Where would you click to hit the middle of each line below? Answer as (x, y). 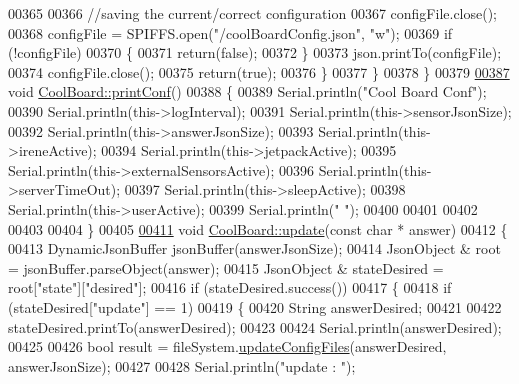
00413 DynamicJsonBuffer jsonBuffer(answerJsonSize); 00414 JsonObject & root (254, 248)
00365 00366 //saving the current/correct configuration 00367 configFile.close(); (252, 13)
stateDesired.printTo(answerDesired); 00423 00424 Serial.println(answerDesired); (255, 326)
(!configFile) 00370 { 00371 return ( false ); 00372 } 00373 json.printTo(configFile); (255, 52)
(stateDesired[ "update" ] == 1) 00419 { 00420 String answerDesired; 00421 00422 (255, 306)
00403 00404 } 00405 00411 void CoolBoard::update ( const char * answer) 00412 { (258, 228)
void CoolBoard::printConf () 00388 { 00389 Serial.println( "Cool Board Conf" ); (247, 91)
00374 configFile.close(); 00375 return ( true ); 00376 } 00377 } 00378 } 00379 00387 (259, 71)
